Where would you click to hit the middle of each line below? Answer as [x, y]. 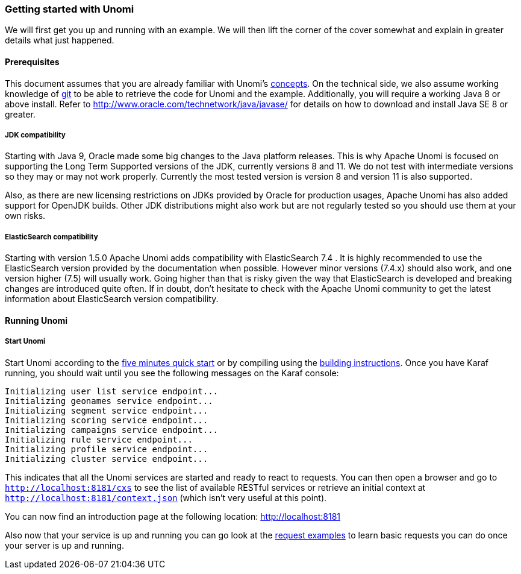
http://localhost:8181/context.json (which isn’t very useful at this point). [166, 497]
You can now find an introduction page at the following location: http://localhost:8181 [173, 516]
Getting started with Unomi [70, 9]
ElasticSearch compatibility [51, 237]
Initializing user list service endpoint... [112, 391]
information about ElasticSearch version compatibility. [112, 299]
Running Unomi [36, 320]
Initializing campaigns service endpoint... [112, 430]
